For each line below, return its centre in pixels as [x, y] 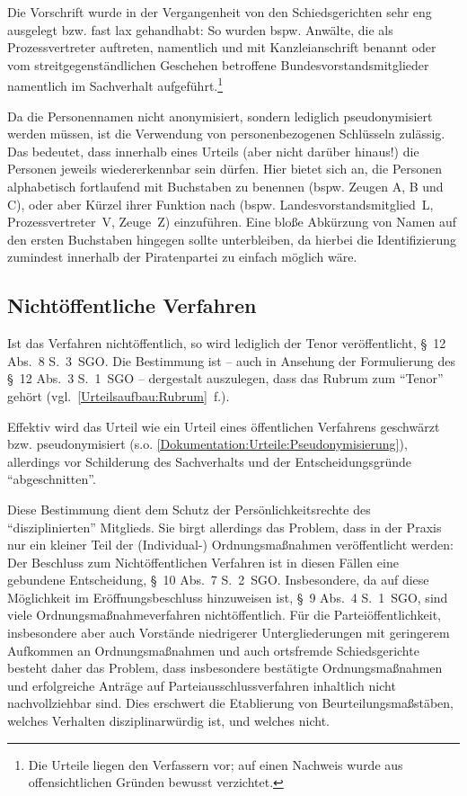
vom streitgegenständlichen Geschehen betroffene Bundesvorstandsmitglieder [218, 64]
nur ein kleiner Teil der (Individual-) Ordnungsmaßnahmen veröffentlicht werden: [230, 545]
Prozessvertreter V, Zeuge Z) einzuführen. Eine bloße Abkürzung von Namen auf [232, 222]
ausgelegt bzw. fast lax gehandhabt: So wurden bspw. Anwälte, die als [200, 29]
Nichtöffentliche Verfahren [132, 305]
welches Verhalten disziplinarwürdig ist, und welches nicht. [168, 721]
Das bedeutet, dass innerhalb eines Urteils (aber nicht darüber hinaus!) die [213, 151]
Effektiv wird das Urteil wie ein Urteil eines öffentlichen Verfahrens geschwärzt [224, 426]
